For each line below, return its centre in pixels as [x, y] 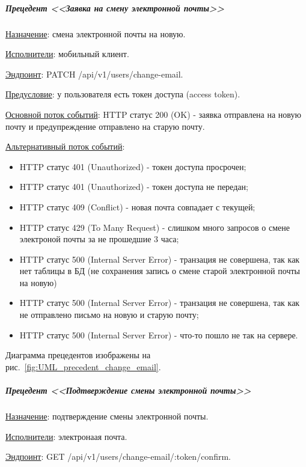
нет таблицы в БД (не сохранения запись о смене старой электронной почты [160, 271]
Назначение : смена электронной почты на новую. [96, 33]
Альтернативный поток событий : [65, 146]
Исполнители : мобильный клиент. [67, 54]
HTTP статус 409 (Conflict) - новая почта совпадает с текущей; [137, 206]
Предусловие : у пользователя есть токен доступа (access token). [123, 94]
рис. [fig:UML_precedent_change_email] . [83, 366]
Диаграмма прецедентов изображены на [78, 355]
